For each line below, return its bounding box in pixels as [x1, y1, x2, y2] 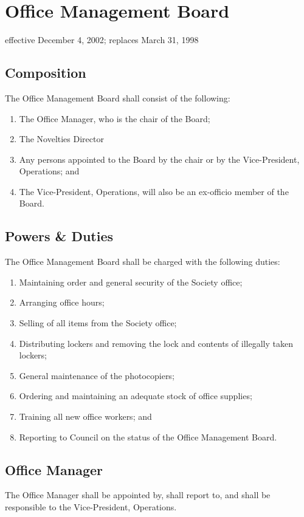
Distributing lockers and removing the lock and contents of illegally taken [19, 337, 293, 349]
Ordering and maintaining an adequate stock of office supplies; [19, 389, 252, 402]
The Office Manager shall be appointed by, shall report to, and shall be [5, 488, 271, 501]
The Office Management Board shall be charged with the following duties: [5, 255, 280, 268]
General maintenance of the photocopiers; [19, 369, 174, 382]
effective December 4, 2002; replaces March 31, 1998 [5, 33, 199, 46]
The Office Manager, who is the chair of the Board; [19, 112, 210, 125]
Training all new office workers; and [19, 410, 152, 423]
